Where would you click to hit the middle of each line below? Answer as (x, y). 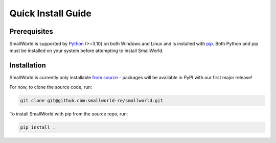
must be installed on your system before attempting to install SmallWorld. (86, 51)
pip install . (38, 127)
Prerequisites (31, 31)
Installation (28, 66)
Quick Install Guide (50, 13)
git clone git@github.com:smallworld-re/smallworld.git (92, 100)
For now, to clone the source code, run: (51, 87)
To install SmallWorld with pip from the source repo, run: (69, 114)
